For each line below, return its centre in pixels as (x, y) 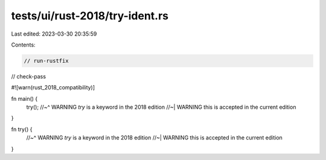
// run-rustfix (46, 61)
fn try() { (22, 129)
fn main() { (24, 98)
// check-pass (29, 76)
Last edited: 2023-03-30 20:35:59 (54, 34)
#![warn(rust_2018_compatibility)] (53, 88)
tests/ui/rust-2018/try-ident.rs (90, 16)
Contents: (23, 45)
